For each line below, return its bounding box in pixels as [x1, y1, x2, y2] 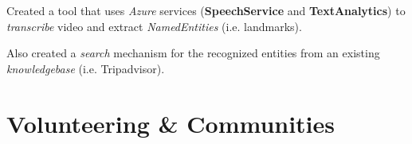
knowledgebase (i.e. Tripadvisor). [6, 60, 165, 76]
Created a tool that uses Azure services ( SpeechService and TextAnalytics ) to [6, 2, 406, 18]
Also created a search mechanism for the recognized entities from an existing [6, 45, 380, 61]
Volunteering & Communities [6, 107, 335, 139]
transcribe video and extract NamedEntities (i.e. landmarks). [6, 18, 302, 34]
